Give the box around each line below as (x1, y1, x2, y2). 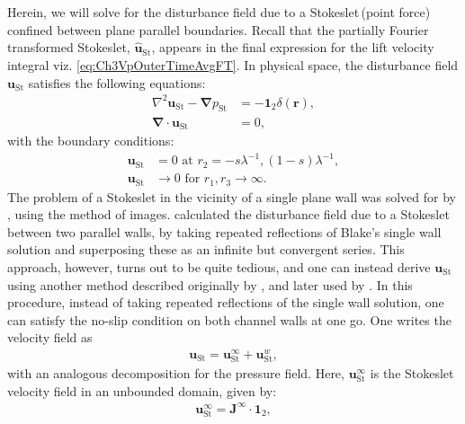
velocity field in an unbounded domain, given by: (7, 381, 277, 400)
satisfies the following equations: (28, 73, 206, 92)
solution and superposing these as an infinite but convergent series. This (7, 240, 405, 259)
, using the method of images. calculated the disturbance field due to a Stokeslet (7, 205, 450, 224)
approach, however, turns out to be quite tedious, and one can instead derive (7, 257, 431, 276)
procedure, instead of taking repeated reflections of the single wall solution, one (7, 293, 444, 312)
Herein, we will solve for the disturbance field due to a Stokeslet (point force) (7, 3, 431, 22)
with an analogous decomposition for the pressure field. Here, (7, 364, 344, 383)
